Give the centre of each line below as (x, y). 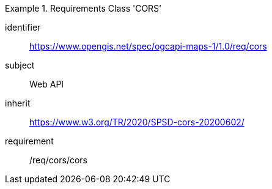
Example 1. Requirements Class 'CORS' (83, 8)
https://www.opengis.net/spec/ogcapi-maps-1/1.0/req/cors (148, 46)
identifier (23, 27)
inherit (18, 103)
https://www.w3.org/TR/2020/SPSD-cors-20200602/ (137, 122)
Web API (47, 84)
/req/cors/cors (59, 160)
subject (20, 65)
